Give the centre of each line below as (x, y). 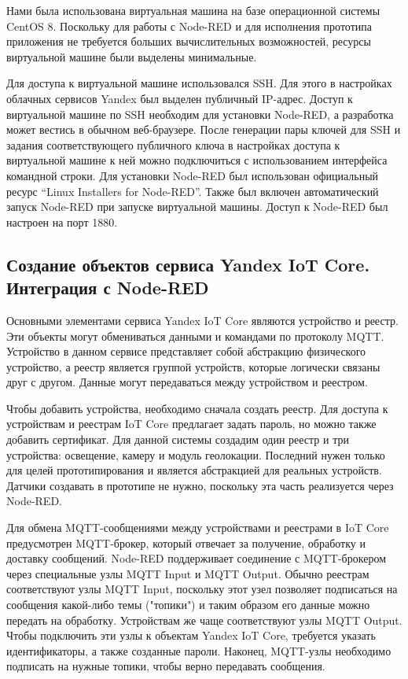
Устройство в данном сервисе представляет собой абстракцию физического (186, 351)
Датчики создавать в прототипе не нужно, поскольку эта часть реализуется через (200, 485)
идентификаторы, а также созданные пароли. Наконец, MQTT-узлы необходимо (199, 650)
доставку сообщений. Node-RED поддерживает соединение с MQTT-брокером (196, 558)
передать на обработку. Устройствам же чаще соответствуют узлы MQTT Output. (204, 620)
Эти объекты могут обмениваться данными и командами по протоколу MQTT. (195, 336)
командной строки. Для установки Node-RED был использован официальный (193, 175)
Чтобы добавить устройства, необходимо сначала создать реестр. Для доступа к (197, 408)
